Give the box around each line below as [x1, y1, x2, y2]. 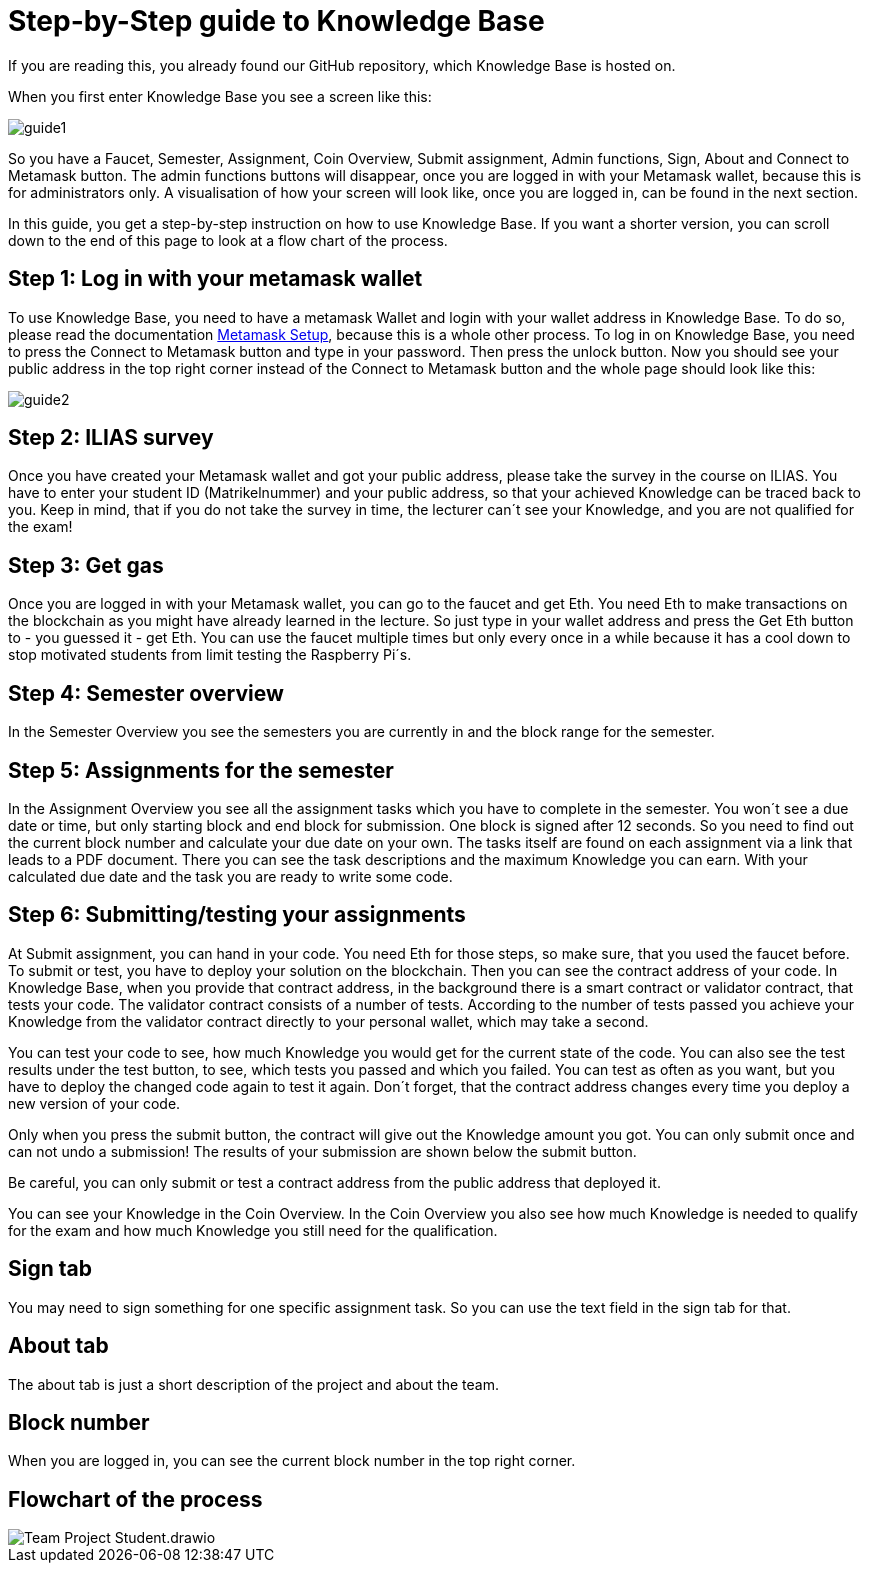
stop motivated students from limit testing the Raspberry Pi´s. [8, 646, 412, 664]
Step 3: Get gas [8, 552, 164, 578]
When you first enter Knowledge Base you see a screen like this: [8, 87, 432, 105]
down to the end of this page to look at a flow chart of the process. [8, 231, 448, 249]
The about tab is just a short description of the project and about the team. [8, 1375, 499, 1393]
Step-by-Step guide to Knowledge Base [8, 4, 545, 38]
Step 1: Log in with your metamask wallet [8, 266, 423, 292]
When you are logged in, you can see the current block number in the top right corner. [8, 1452, 576, 1470]
